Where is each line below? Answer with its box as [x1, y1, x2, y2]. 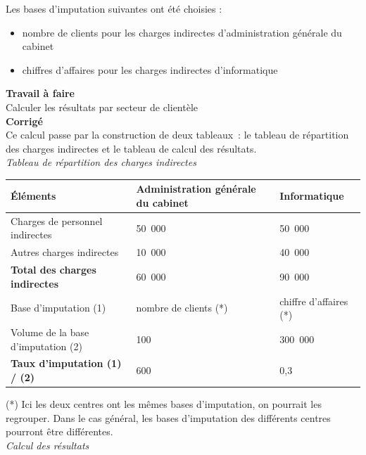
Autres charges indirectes [11, 245, 119, 259]
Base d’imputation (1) [11, 300, 106, 315]
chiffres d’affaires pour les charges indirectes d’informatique [22, 62, 278, 77]
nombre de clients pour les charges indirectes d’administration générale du [22, 25, 342, 39]
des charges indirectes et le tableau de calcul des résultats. [6, 141, 257, 155]
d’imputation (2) [11, 338, 82, 353]
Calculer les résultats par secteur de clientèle [6, 99, 198, 114]
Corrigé [6, 113, 43, 128]
